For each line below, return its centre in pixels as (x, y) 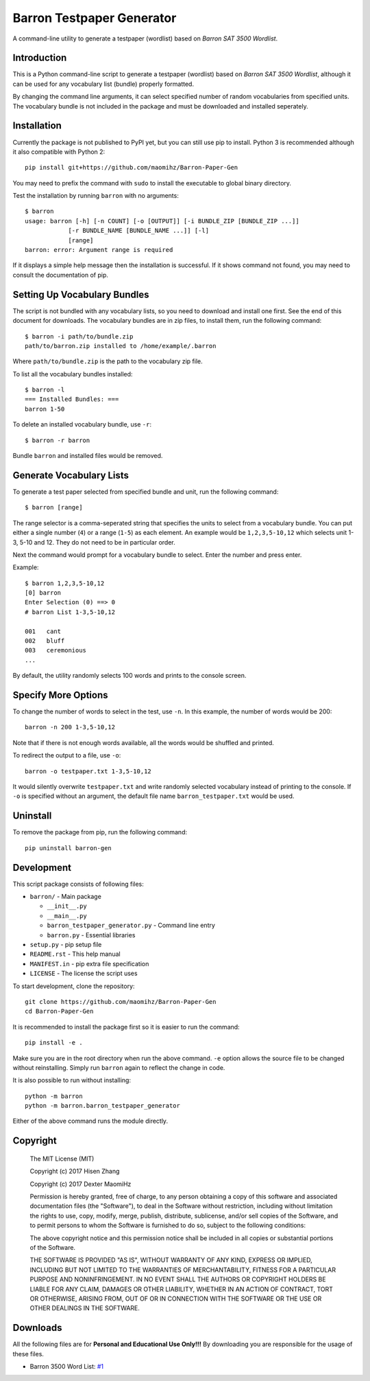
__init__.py (67, 906)
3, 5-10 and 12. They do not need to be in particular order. (94, 542)
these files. (28, 1354)
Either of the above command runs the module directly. (90, 1121)
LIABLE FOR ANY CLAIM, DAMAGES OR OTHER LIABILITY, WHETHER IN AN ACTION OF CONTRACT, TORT (182, 1289)
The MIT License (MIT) (62, 1159)
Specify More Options (60, 695)
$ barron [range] (54, 507)
